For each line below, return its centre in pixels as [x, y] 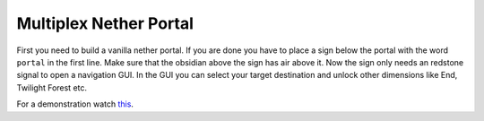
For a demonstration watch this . [75, 104]
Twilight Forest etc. [52, 87]
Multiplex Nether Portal [105, 23]
